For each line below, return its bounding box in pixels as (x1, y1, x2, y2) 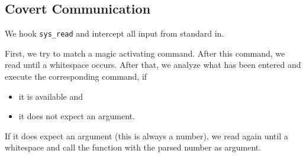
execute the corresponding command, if (5, 70, 147, 83)
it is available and (18, 90, 83, 102)
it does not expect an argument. (18, 110, 135, 122)
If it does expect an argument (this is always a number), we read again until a (5, 129, 288, 142)
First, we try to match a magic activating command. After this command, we (5, 47, 285, 59)
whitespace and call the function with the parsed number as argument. (5, 141, 262, 153)
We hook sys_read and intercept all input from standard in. (5, 27, 224, 40)
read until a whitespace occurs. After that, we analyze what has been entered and (5, 58, 301, 71)
